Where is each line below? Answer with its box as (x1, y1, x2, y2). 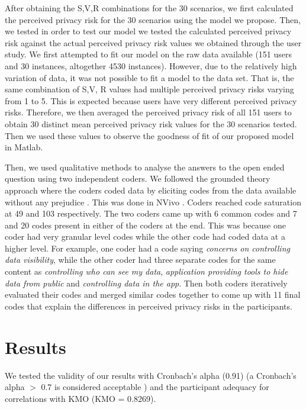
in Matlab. (5, 141, 43, 153)
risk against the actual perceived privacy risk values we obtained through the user (5, 36, 302, 49)
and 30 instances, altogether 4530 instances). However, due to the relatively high (5, 59, 297, 72)
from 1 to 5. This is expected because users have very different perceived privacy (5, 94, 297, 107)
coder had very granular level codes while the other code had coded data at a (5, 230, 285, 243)
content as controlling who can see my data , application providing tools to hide (5, 265, 288, 278)
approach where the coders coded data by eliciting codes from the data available (5, 183, 297, 196)
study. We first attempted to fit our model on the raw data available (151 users (5, 48, 292, 60)
